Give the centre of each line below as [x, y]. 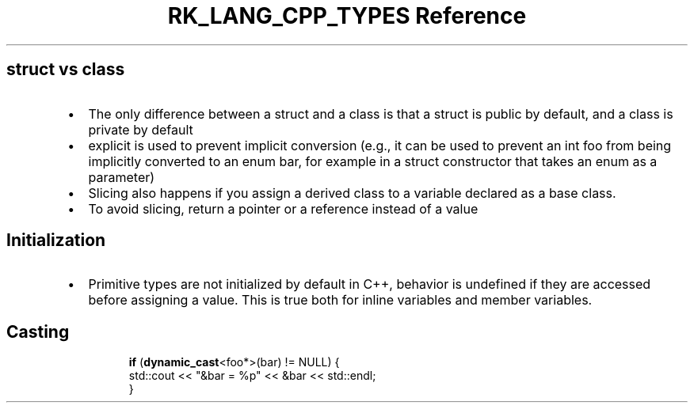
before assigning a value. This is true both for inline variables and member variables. [340, 300]
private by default [141, 129]
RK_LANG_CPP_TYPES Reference [347, 16]
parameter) [122, 177]
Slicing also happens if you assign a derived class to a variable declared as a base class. [352, 193]
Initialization [56, 240]
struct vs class [66, 70]
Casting [38, 331]
